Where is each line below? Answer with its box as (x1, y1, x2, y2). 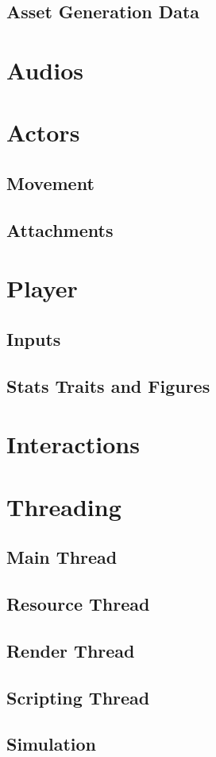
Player (6, 272, 78, 305)
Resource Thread (6, 591, 150, 615)
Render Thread (6, 638, 135, 662)
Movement (6, 170, 94, 195)
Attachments (6, 217, 114, 242)
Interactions (6, 428, 140, 460)
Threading (6, 490, 121, 522)
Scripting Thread (6, 685, 150, 709)
